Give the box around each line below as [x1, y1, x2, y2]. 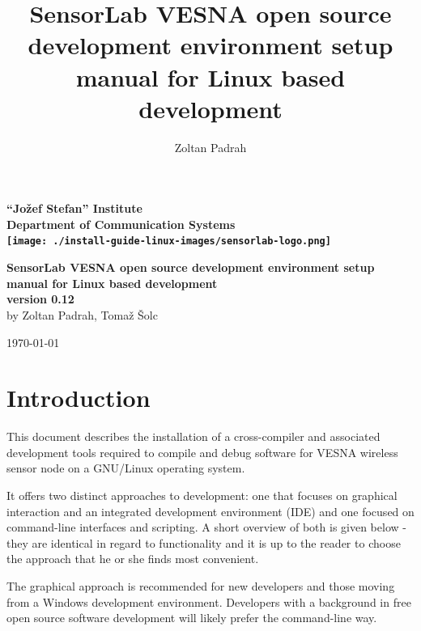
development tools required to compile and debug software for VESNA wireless [6, 443, 398, 460]
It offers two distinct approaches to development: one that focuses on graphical [6, 487, 398, 503]
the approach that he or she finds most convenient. [6, 550, 259, 567]
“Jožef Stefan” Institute [6, 200, 142, 217]
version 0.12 [6, 290, 74, 307]
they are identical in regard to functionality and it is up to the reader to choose [6, 534, 401, 551]
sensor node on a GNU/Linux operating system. [6, 459, 245, 476]
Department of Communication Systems [6, 215, 236, 232]
